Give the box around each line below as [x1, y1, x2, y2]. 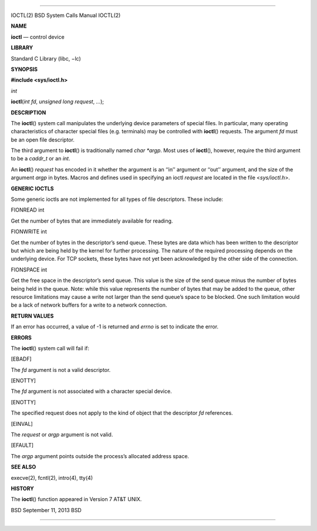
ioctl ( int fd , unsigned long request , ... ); [11, 98, 104, 105]
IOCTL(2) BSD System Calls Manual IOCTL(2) [11, 12, 121, 19]
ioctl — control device [11, 33, 65, 41]
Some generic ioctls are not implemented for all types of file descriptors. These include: [11, 196, 223, 203]
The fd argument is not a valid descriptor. [11, 366, 111, 373]
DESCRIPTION [11, 109, 46, 116]
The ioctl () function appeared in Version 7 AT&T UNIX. [11, 496, 142, 503]
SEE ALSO [11, 463, 36, 470]
